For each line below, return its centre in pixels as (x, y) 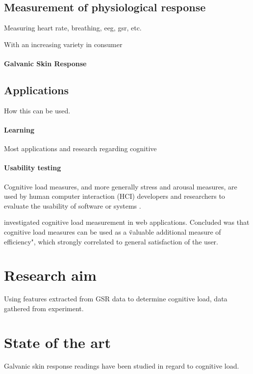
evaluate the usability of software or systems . (73, 205)
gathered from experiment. (44, 308)
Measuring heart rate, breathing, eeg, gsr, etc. (73, 28)
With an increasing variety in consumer (63, 44)
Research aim (50, 275)
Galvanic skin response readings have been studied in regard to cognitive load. (122, 365)
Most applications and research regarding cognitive (80, 148)
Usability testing (33, 168)
